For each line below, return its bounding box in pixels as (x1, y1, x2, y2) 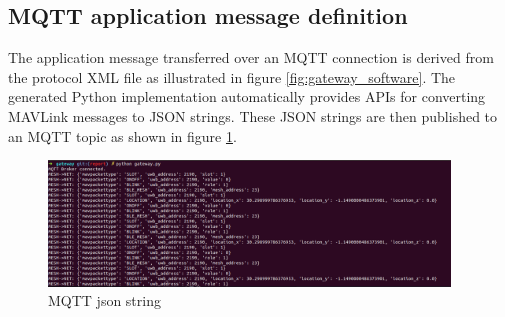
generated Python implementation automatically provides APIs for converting (8, 86, 486, 107)
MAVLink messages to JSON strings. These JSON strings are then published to (8, 105, 498, 126)
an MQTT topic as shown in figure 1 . (8, 125, 237, 146)
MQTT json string (48, 290, 161, 311)
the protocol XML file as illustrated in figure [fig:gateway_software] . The (8, 66, 456, 87)
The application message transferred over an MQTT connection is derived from (8, 47, 494, 68)
